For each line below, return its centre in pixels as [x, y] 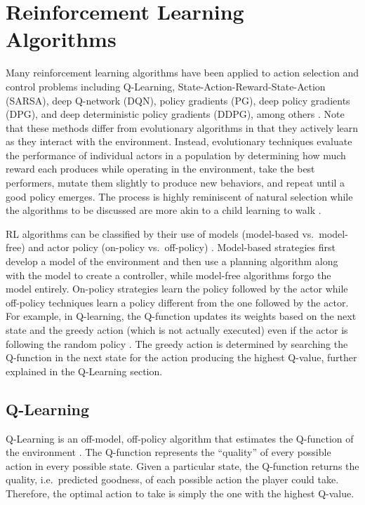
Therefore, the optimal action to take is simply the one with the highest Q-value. [180, 493]
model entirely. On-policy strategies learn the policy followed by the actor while [177, 289]
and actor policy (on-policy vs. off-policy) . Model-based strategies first [182, 247]
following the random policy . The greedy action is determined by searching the [177, 343]
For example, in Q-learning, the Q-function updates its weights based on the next [181, 316]
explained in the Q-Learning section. [84, 371]
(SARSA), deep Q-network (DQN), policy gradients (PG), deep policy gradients [178, 100]
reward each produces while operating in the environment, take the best [160, 169]
